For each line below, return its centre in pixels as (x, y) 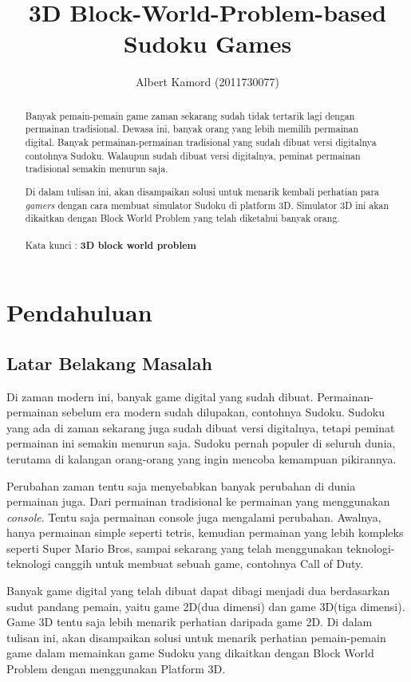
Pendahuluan (79, 312)
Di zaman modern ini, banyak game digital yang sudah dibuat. (160, 396)
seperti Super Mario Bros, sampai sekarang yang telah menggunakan (175, 548)
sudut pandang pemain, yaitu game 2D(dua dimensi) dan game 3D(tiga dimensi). (206, 606)
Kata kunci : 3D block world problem (111, 245)
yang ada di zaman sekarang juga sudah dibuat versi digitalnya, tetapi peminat (201, 427)
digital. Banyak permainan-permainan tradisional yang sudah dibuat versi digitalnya (201, 142)
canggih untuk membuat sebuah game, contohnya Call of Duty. (209, 564)
